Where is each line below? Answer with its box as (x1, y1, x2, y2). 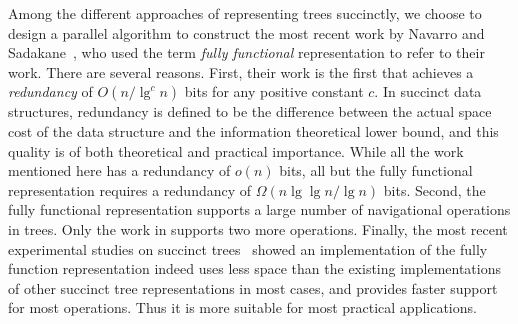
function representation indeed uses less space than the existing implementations (8, 258, 502, 279)
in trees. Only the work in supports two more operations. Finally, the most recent (8, 218, 508, 239)
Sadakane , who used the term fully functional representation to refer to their (8, 42, 485, 63)
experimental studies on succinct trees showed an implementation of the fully (8, 238, 488, 259)
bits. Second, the (383, 179, 486, 200)
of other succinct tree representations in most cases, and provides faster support (8, 277, 498, 298)
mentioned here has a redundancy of (8, 160, 231, 181)
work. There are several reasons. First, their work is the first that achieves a (8, 61, 474, 82)
